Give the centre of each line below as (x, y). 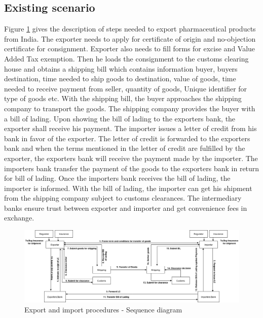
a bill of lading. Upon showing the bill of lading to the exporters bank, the (120, 118)
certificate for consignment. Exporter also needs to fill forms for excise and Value (130, 49)
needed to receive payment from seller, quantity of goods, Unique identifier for (126, 88)
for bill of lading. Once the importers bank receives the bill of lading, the (117, 178)
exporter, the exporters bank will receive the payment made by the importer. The (131, 158)
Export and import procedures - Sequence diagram (103, 309)
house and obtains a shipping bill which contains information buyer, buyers (121, 68)
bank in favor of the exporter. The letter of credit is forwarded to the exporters (127, 138)
